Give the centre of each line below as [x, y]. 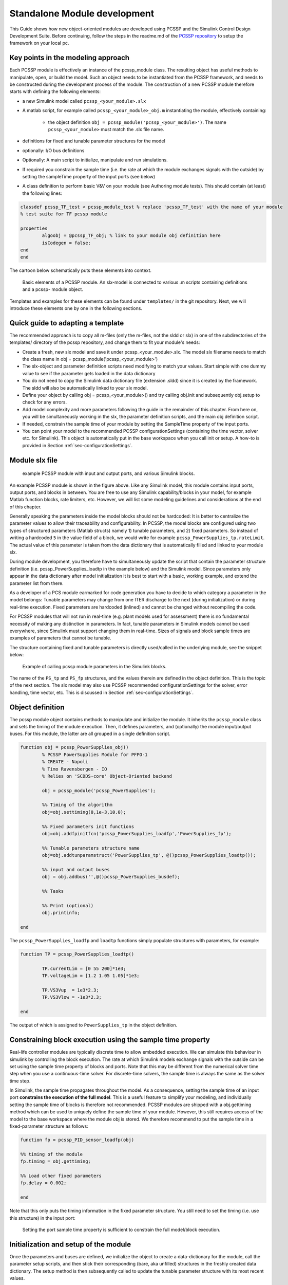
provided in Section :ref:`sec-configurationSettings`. [78, 445]
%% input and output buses [76, 869]
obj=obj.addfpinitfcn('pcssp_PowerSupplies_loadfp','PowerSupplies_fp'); [137, 834]
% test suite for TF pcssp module [64, 214]
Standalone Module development [82, 13]
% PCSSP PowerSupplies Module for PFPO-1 [95, 755]
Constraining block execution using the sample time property [110, 1040]
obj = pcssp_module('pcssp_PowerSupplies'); [99, 791]
